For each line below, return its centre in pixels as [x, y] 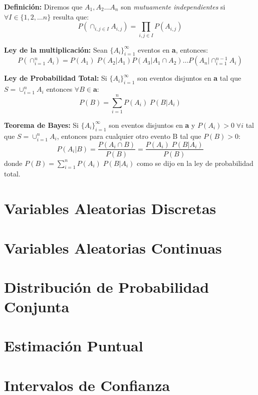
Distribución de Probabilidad [107, 286]
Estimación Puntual [74, 346]
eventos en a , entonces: [173, 49]
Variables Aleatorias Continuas [113, 247]
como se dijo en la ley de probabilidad [195, 163]
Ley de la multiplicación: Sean [56, 49]
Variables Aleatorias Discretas [110, 208]
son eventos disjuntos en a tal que [189, 78]
